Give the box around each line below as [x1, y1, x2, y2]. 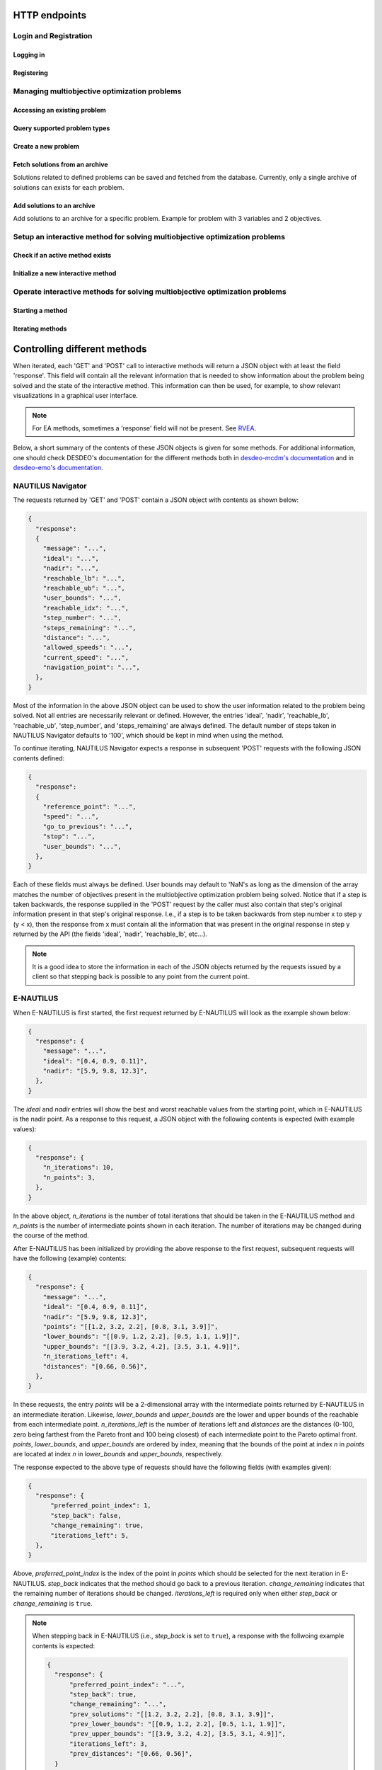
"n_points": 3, [42, 1173, 95, 1182]
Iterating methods [13, 324, 67, 333]
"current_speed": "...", [42, 653, 129, 661]
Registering [13, 69, 49, 77]
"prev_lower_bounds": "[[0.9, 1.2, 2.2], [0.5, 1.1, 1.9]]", [69, 1720, 286, 1728]
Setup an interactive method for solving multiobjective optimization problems [13, 232, 286, 241]
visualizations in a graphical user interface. [13, 392, 138, 400]
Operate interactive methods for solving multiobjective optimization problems [13, 287, 286, 297]
